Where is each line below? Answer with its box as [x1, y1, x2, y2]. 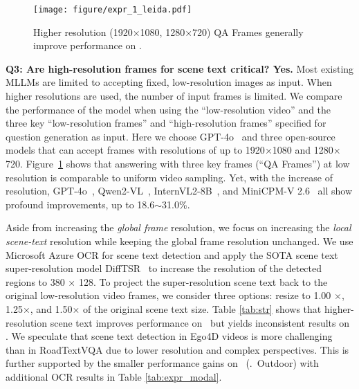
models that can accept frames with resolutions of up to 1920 [6, 143, 265, 157]
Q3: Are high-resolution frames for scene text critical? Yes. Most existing [6, 61, 354, 75]
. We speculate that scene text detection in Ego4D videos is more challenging [6, 329, 333, 343]
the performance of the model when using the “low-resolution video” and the [6, 102, 331, 116]
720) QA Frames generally [192, 24, 304, 39]
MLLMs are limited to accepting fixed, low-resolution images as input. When [6, 75, 332, 89]
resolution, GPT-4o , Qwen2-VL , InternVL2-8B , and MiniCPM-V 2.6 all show [6, 183, 353, 198]
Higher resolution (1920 [33, 24, 133, 39]
